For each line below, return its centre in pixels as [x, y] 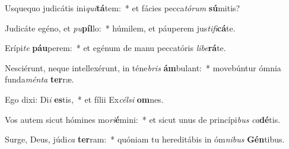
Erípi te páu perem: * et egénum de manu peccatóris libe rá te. [115, 48]
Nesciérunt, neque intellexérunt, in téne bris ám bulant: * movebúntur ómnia [143, 67]
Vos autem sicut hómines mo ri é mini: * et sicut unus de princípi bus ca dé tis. [143, 119]
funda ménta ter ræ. [39, 79]
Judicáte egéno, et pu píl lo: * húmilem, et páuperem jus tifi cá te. [120, 28]
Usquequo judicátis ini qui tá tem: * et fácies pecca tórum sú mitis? [123, 8]
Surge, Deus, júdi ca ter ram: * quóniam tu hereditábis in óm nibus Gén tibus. [145, 139]
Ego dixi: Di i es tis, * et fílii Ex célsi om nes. [84, 99]
